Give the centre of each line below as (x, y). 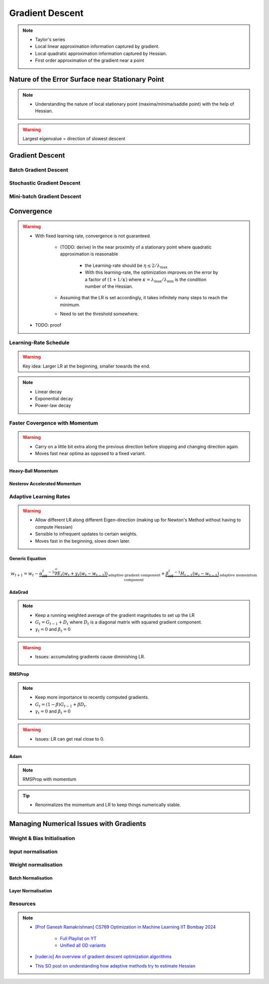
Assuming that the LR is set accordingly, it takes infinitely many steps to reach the (144, 298)
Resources (22, 904)
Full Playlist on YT (78, 938)
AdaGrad (19, 592)
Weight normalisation (36, 865)
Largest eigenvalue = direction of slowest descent (74, 139)
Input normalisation (33, 851)
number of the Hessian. (109, 286)
